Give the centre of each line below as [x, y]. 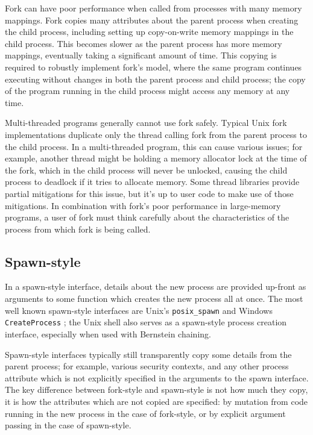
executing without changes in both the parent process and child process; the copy [155, 79]
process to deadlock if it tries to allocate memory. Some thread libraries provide [152, 182]
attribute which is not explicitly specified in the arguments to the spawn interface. [157, 377]
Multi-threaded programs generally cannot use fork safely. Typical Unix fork [146, 123]
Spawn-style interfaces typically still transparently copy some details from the [148, 354]
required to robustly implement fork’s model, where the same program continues [153, 67]
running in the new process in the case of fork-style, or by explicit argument [145, 413]
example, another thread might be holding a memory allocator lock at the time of [156, 158]
